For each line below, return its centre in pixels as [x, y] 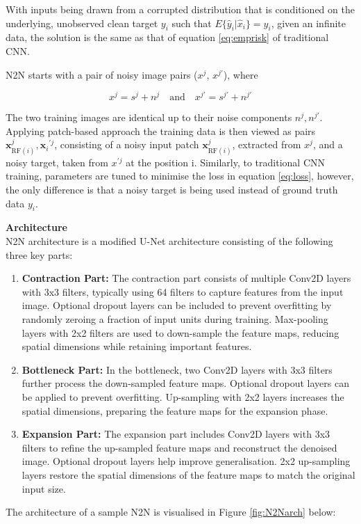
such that [192, 23]
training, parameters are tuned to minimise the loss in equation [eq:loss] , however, [180, 176]
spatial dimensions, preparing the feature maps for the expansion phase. [175, 410]
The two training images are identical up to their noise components [149, 117]
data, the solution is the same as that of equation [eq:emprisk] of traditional [167, 37]
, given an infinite [309, 23]
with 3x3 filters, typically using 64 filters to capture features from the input [183, 291]
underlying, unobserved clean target [82, 23]
